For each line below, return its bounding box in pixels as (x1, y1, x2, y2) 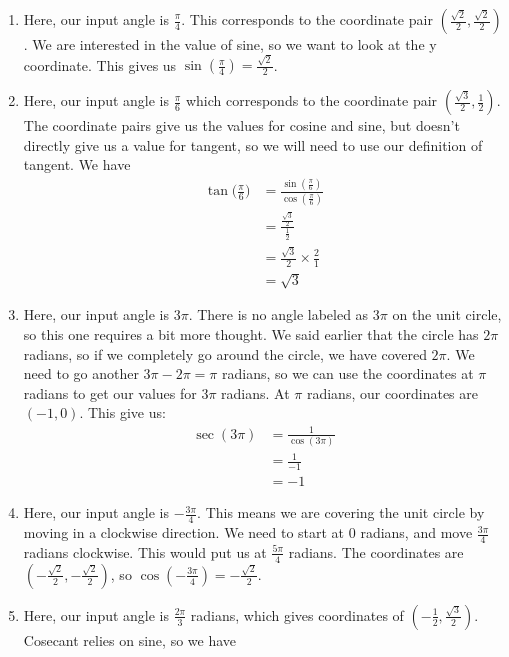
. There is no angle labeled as (188, 304, 369, 325)
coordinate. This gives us (23, 54, 177, 75)
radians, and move (360, 522, 473, 543)
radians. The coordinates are (288, 541, 464, 562)
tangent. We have (23, 154, 131, 175)
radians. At (221, 382, 290, 403)
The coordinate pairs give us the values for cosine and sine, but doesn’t (23, 115, 460, 136)
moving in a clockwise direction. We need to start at (23, 522, 345, 543)
